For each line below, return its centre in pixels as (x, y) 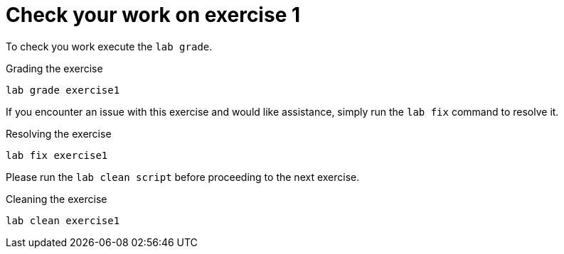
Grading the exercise (54, 68)
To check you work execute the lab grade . (109, 46)
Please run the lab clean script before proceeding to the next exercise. (183, 177)
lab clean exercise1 (63, 220)
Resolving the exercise (59, 133)
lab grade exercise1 (63, 90)
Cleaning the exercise (57, 199)
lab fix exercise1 (57, 155)
